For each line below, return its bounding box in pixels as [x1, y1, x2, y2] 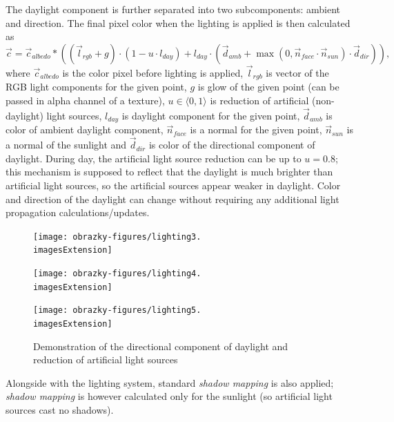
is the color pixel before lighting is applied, [62, 66, 244, 79]
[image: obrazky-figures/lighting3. [33, 231, 201, 242]
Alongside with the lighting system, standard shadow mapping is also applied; [6, 375, 334, 390]
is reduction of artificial [210, 93, 309, 108]
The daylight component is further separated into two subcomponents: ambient [6, 2, 340, 16]
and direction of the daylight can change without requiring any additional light [6, 191, 339, 206]
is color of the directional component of [148, 137, 315, 152]
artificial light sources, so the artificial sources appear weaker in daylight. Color [6, 178, 341, 192]
